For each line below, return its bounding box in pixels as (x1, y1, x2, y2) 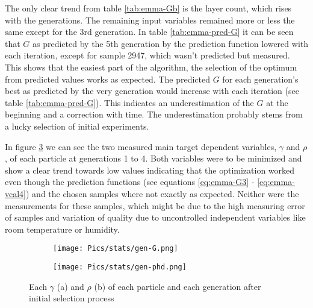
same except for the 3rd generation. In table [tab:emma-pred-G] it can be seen (5, 25, 294, 38)
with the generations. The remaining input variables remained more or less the (5, 13, 295, 26)
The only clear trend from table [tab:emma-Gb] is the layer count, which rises (5, 2, 292, 14)
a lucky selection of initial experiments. (5, 119, 149, 132)
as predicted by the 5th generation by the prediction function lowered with (33, 37, 309, 49)
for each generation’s (222, 72, 299, 85)
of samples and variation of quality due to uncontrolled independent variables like (5, 211, 306, 224)
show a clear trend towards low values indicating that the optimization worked (5, 163, 295, 176)
